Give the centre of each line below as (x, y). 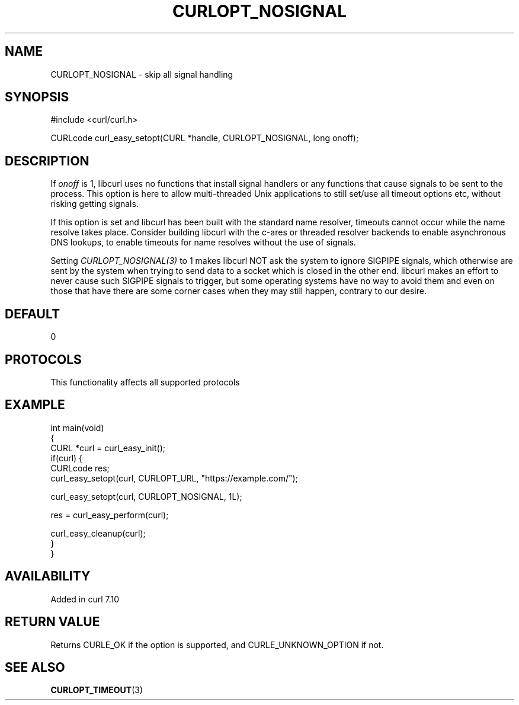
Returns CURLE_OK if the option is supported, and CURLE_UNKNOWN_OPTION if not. (217, 645)
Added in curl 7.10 (85, 599)
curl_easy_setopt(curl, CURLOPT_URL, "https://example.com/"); (174, 478)
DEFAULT (32, 314)
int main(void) (77, 428)
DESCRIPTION (47, 161)
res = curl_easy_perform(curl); (110, 515)
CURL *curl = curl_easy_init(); (108, 448)
